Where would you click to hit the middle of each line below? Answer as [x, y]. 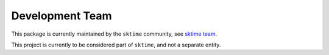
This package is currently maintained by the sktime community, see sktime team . [114, 34]
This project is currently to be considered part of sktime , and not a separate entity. [116, 45]
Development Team [62, 16]
